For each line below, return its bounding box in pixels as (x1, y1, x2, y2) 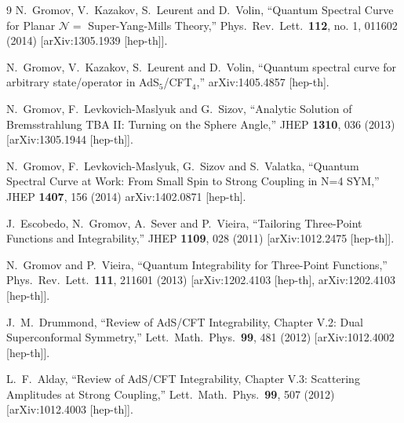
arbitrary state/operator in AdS (6, 74, 159, 90)
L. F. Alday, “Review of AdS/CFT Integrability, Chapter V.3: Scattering (6, 370, 360, 387)
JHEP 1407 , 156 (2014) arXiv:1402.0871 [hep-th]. (6, 188, 246, 204)
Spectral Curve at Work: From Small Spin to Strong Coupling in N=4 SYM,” (6, 173, 380, 189)
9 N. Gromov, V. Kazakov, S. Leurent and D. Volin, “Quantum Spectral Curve (6, 2, 394, 17)
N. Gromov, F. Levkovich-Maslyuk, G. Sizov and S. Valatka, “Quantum (6, 157, 359, 173)
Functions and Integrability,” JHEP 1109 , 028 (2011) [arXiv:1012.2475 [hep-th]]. (6, 230, 395, 246)
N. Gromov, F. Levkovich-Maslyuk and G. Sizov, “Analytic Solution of (6, 100, 352, 116)
